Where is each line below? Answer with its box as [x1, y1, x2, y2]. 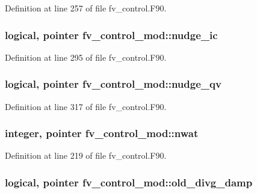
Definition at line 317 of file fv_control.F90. [5, 100, 167, 112]
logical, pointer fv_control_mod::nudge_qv [5, 76, 221, 91]
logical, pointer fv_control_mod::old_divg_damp [5, 174, 253, 189]
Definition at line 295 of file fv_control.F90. [5, 51, 167, 63]
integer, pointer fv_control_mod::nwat [5, 126, 199, 141]
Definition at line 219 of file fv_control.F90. [5, 149, 167, 162]
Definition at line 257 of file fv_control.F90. [5, 2, 167, 14]
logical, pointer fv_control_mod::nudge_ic [5, 27, 218, 42]
